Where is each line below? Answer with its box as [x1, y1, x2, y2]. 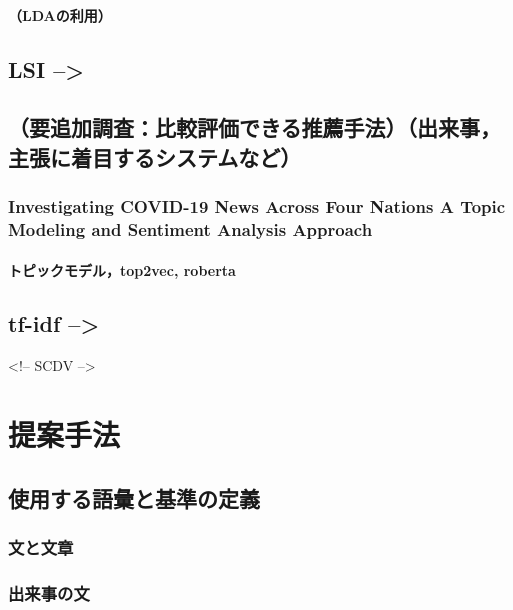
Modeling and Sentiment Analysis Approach [8, 216, 373, 241]
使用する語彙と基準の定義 [8, 482, 260, 513]
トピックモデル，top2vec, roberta [8, 259, 236, 280]
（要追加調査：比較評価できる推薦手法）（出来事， [8, 112, 502, 143]
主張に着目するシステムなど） [8, 141, 302, 172]
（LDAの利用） [8, 4, 112, 25]
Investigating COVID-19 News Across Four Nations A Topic [8, 194, 506, 219]
